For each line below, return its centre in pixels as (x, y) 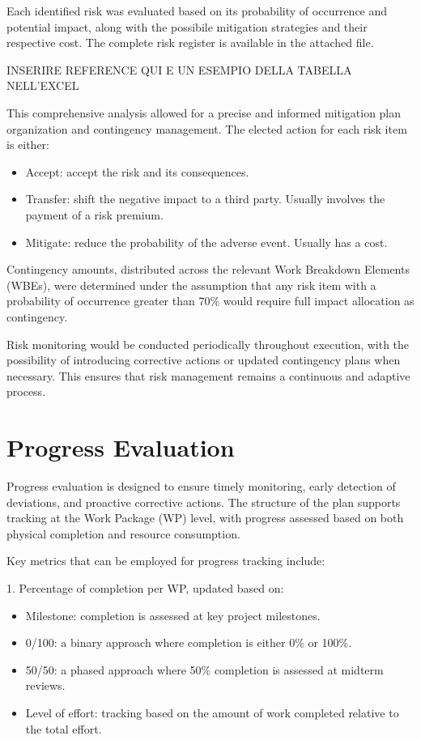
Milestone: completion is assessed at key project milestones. (173, 615)
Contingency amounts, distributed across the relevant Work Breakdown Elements (208, 269)
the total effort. (64, 728)
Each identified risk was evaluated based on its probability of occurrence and (197, 11)
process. (26, 391)
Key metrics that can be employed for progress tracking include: (166, 561)
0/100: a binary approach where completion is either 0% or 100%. (189, 642)
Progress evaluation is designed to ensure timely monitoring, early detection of (201, 486)
